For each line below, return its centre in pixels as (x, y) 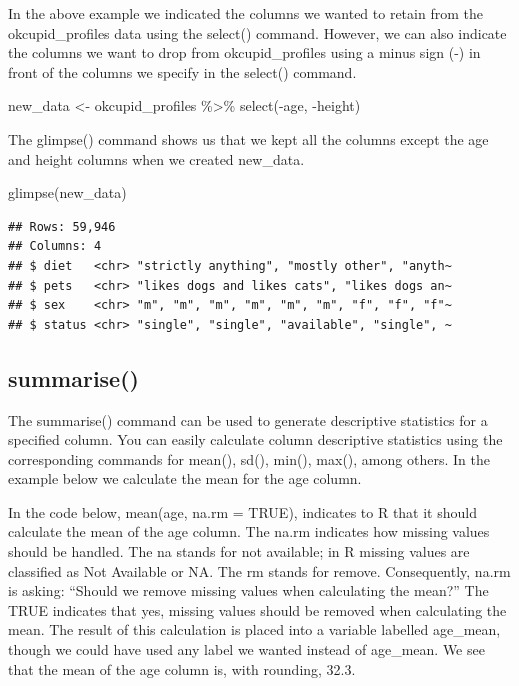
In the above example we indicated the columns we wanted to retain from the (245, 13)
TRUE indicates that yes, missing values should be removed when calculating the (257, 609)
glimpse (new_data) (67, 192)
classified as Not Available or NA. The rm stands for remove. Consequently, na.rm (259, 570)
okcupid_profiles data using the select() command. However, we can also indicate (257, 32)
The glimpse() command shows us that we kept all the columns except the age (248, 138)
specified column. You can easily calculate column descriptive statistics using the (255, 439)
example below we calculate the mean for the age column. (185, 478)
